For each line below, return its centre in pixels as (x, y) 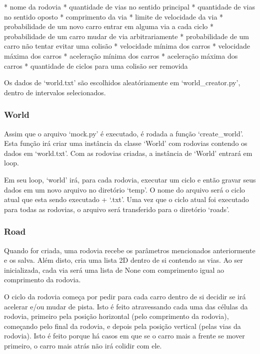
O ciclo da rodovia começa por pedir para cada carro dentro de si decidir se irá (125, 296)
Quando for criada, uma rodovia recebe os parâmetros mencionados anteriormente (130, 250)
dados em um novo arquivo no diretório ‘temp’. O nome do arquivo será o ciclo (124, 189)
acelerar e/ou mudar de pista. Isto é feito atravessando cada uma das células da (126, 306)
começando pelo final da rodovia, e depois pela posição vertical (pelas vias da (122, 326)
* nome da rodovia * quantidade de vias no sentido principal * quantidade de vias (130, 7)
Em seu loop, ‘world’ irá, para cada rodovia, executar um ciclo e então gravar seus (130, 179)
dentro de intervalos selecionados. (55, 92)
